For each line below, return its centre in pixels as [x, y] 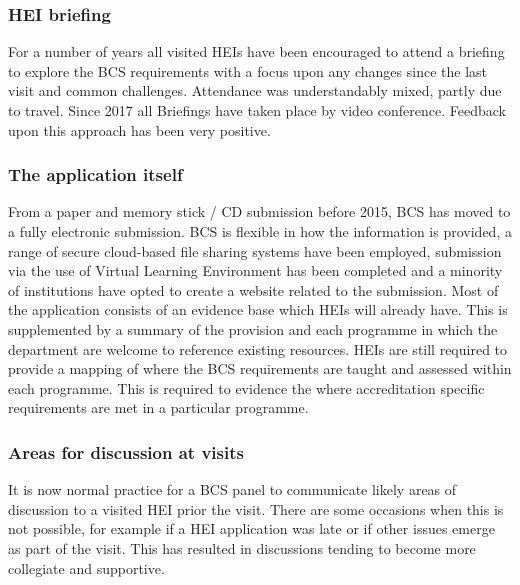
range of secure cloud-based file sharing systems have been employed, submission [255, 250]
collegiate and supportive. [86, 567]
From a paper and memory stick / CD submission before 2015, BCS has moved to [259, 211]
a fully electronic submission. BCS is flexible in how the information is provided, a [260, 231]
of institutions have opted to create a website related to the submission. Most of [253, 289]
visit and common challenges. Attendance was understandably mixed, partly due [255, 90]
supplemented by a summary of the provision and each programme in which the [253, 328]
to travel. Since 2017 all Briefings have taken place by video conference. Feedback [257, 110]
